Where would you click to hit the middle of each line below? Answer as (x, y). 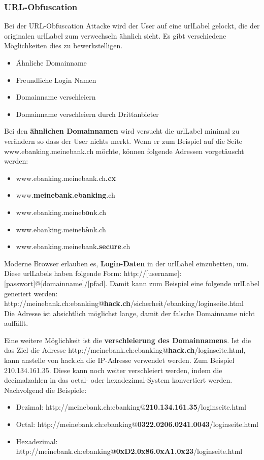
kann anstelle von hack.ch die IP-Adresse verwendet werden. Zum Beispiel (119, 360)
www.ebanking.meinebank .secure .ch (73, 246)
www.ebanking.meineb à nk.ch (61, 229)
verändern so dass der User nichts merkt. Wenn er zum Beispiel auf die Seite (123, 141)
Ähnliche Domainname (51, 63)
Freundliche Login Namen (56, 80)
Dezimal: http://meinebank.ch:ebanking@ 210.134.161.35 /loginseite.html (131, 407)
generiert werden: (31, 293)
